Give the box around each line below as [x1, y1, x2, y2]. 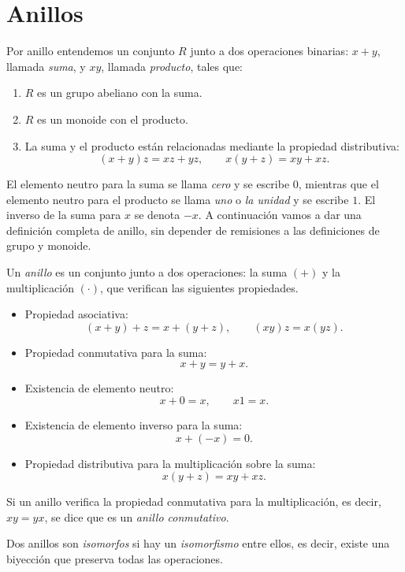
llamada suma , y [6, 58, 86, 74]
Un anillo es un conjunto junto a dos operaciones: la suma [6, 264, 288, 280]
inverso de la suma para [6, 206, 121, 223]
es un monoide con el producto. [37, 110, 188, 127]
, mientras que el [298, 176, 379, 192]
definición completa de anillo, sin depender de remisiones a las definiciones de [6, 221, 380, 238]
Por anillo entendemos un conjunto [6, 43, 175, 59]
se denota [134, 206, 180, 223]
